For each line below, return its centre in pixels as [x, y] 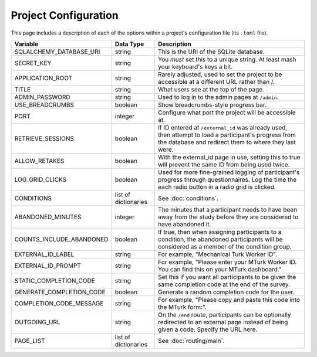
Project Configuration [65, 15]
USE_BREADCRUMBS [44, 104]
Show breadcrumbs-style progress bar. [212, 104]
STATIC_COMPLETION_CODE [55, 280]
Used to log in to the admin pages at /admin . [218, 97]
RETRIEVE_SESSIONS [44, 138]
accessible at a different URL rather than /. [216, 81]
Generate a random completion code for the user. [226, 292]
